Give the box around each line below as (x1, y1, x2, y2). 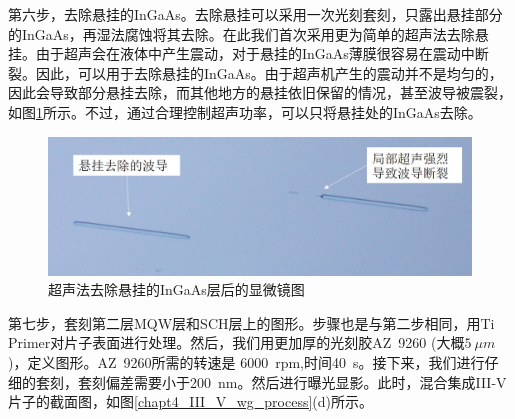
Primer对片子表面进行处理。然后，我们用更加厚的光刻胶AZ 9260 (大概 (8, 332, 465, 353)
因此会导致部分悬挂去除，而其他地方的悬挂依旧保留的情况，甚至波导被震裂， (8, 82, 512, 103)
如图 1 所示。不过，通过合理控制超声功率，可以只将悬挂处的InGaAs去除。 (8, 101, 482, 122)
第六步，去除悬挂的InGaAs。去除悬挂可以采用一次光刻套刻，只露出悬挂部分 (8, 4, 503, 24)
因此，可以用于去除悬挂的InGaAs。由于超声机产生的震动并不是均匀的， (35, 62, 503, 83)
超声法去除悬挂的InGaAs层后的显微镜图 (48, 279, 305, 300)
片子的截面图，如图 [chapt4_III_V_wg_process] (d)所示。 (8, 391, 373, 412)
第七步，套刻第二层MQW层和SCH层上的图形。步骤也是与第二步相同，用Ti (8, 312, 495, 333)
